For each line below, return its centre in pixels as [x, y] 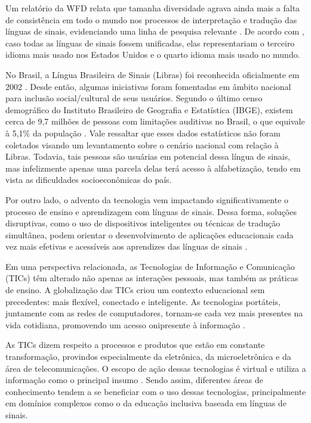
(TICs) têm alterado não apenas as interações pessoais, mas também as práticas [152, 278]
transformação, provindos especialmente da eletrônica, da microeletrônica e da [148, 357]
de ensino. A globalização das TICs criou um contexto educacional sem [135, 290]
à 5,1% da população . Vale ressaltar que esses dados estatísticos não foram [143, 133]
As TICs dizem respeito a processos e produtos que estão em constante [135, 345]
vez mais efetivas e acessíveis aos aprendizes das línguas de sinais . [127, 246]
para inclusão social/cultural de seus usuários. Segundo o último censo [134, 98]
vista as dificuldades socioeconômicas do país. [89, 180]
